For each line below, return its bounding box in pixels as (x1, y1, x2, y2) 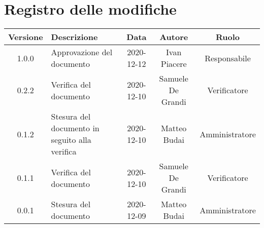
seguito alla (51, 134, 91, 146)
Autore (159, 31, 188, 43)
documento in (51, 122, 100, 134)
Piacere (160, 58, 187, 70)
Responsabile (205, 52, 251, 64)
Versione (8, 31, 43, 43)
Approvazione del (51, 46, 113, 58)
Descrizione (51, 31, 98, 43)
